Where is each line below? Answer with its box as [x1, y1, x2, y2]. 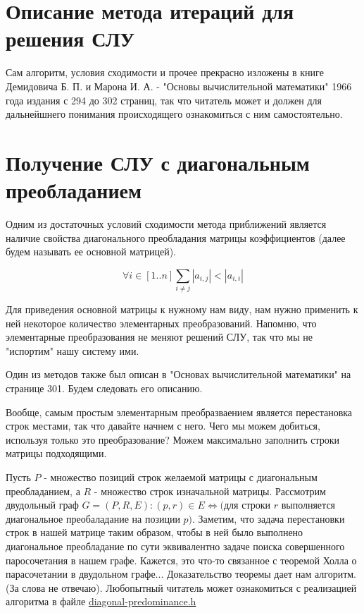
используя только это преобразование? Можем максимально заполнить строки [6, 432, 339, 447]
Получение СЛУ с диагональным [6, 147, 310, 176]
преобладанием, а [6, 483, 80, 498]
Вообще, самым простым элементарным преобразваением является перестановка [6, 404, 353, 419]
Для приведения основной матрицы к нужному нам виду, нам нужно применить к [6, 302, 358, 317]
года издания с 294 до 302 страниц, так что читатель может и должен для [6, 92, 322, 107]
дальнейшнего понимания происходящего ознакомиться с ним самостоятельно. [6, 107, 343, 121]
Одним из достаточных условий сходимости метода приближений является [6, 217, 327, 231]
